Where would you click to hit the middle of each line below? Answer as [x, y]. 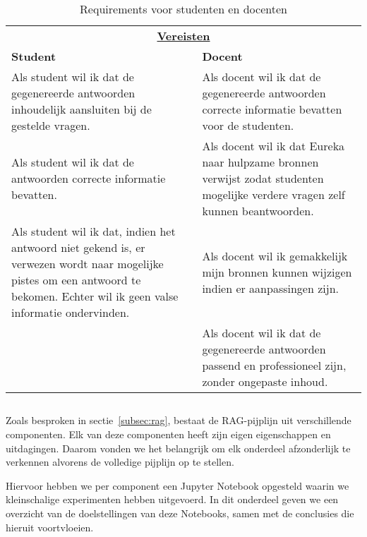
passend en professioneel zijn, [274, 365]
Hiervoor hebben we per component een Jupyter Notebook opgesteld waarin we [178, 485]
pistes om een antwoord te [76, 280]
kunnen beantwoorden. [258, 211]
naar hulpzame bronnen [260, 162]
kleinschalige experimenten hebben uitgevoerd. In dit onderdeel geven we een [172, 499]
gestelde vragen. [51, 125]
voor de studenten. [248, 125]
